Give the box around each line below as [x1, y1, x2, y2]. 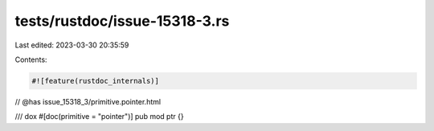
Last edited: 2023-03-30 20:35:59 [14, 40, 129, 50]
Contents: [14, 55, 47, 64]
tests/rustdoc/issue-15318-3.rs [14, 12, 230, 30]
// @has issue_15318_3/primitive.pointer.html [14, 96, 161, 106]
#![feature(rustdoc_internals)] [31, 76, 160, 85]
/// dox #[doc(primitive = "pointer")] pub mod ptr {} [14, 112, 184, 121]
